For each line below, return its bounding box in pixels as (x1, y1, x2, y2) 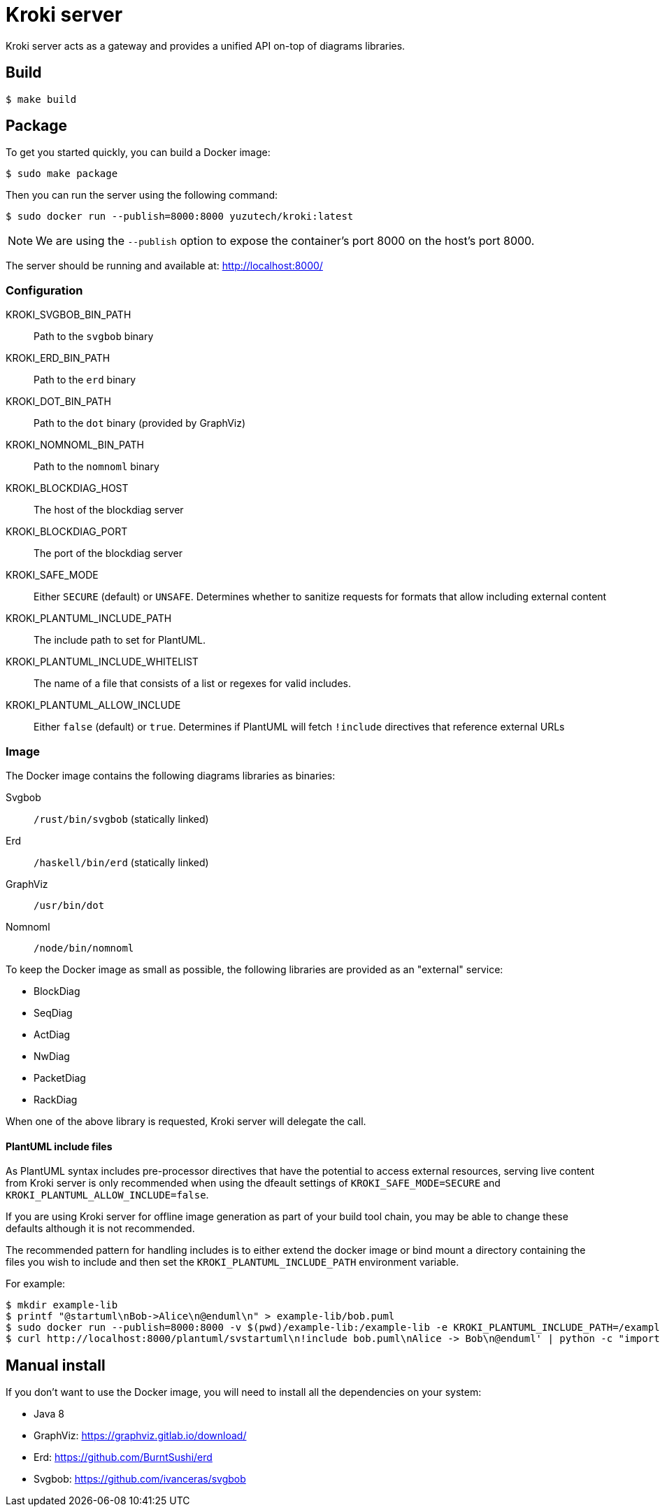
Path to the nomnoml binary (34, 460, 159, 473)
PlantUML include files (6, 1140, 113, 1152)
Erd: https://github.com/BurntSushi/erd (34, 1451, 213, 1463)
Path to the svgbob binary (34, 330, 154, 343)
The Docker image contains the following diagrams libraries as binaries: (6, 769, 336, 782)
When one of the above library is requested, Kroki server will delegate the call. (6, 1115, 366, 1127)
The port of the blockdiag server (34, 547, 183, 560)
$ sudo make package (6, 168, 118, 180)
